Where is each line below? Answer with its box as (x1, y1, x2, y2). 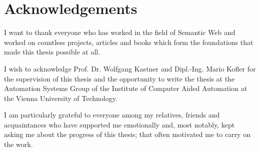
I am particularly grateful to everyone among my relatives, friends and (4, 109, 220, 120)
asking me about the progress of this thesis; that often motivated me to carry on (4, 129, 250, 139)
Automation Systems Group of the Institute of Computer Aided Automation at (4, 83, 247, 93)
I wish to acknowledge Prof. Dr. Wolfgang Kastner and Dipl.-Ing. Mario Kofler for (4, 63, 256, 73)
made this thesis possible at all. (4, 46, 100, 57)
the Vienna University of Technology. (4, 92, 117, 103)
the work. (4, 139, 33, 149)
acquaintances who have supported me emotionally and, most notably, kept (4, 119, 235, 129)
